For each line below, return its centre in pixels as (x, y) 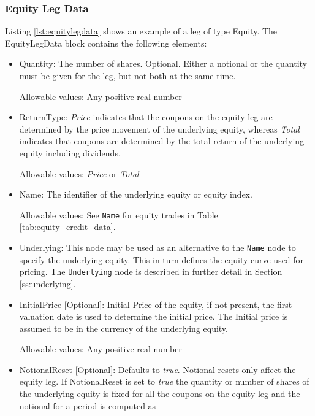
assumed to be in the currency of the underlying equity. (123, 328)
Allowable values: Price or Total (79, 173)
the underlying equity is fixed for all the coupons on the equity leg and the (160, 394)
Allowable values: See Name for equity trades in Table (119, 214)
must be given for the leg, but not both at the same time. (127, 75)
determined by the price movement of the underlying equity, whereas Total (159, 129)
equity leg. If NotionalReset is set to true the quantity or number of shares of (164, 381)
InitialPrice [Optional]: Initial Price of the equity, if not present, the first (156, 304)
